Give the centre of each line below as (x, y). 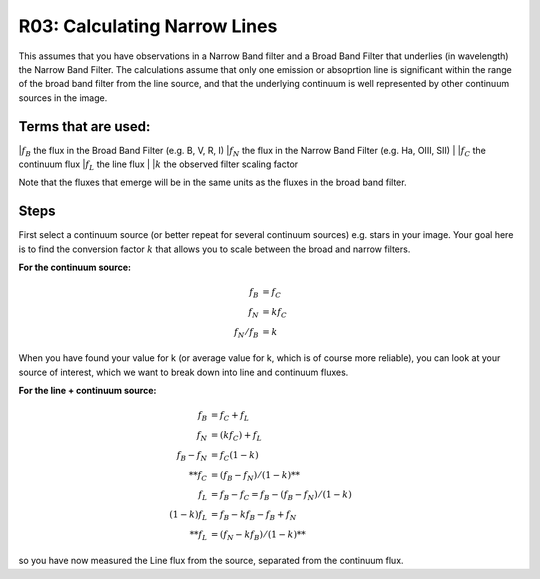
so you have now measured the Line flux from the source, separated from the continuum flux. (211, 561)
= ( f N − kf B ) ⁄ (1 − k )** (258, 535)
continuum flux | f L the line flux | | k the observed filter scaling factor (158, 165)
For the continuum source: (75, 267)
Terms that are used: (84, 126)
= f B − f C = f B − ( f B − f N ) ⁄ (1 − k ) (281, 496)
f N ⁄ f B (246, 333)
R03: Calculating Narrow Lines (148, 26)
